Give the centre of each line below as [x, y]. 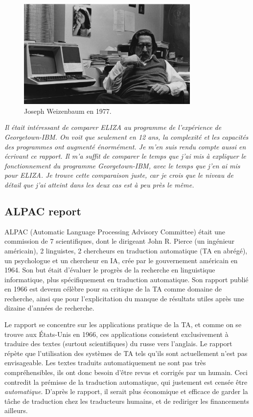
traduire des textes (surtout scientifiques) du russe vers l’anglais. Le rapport [118, 344]
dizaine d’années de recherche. [49, 308]
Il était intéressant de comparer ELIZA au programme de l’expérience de [113, 127]
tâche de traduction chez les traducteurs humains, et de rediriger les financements [127, 401]
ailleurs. [16, 410]
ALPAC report [43, 211]
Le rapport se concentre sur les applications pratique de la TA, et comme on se [123, 324]
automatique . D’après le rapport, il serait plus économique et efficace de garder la [126, 391]
